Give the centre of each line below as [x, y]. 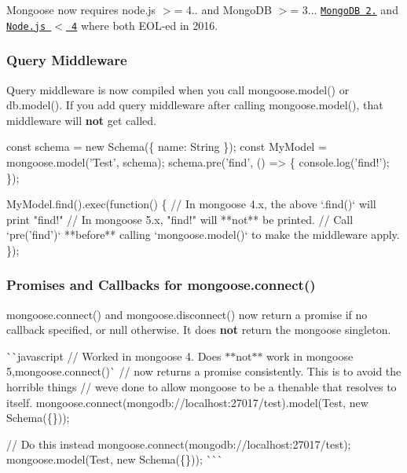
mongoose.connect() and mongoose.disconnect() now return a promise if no [187, 314]
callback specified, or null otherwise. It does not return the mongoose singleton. [199, 330]
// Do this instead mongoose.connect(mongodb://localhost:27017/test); [179, 444]
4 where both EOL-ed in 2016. [145, 25]
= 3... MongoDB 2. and [344, 9]
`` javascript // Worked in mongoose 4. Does [114, 356]
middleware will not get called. [81, 120]
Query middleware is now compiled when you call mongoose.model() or [178, 89]
